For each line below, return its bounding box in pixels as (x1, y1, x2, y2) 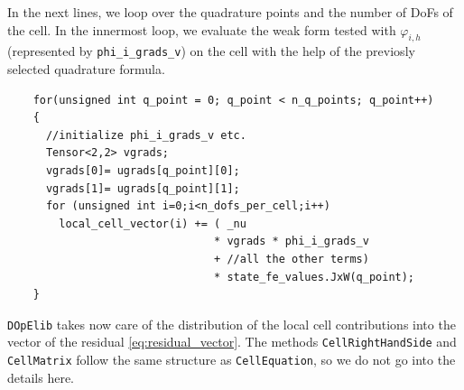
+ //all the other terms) (214, 252, 369, 265)
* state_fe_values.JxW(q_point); (214, 270, 415, 283)
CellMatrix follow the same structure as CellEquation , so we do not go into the (7, 350, 456, 369)
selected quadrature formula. (7, 60, 165, 79)
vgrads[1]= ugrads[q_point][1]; (45, 181, 240, 195)
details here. (7, 367, 75, 386)
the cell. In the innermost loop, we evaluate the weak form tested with (7, 20, 396, 39)
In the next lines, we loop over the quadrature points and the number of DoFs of (7, 3, 453, 21)
